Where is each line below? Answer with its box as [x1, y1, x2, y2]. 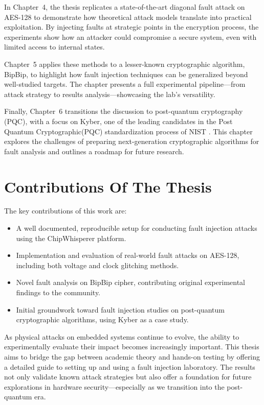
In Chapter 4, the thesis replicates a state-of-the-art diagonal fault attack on [4, 2, 245, 12]
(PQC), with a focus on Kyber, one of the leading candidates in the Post [4, 115, 233, 126]
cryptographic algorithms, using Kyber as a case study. [16, 314, 189, 325]
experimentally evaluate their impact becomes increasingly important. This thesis [4, 341, 259, 352]
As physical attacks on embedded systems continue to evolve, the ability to [4, 331, 239, 342]
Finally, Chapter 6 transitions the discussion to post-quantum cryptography [4, 106, 243, 116]
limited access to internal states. [4, 41, 105, 52]
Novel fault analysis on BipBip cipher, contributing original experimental [16, 277, 245, 288]
